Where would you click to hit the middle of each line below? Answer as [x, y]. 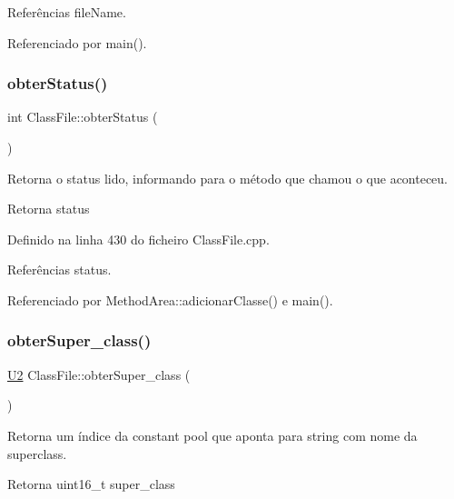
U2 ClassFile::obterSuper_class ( [99, 374]
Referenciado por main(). [77, 42]
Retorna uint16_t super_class [91, 484]
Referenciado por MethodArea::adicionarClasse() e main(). [170, 299]
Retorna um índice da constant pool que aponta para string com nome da [212, 435]
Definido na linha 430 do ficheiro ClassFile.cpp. [138, 239]
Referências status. [59, 269]
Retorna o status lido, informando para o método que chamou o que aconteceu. [228, 178]
